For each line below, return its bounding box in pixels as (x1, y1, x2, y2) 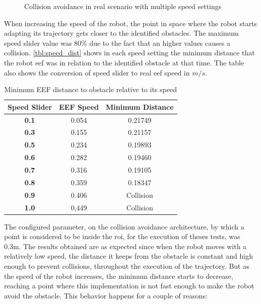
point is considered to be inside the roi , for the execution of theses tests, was (4, 231, 240, 242)
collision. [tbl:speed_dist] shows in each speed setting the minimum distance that (4, 47, 255, 58)
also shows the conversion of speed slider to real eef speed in (4, 67, 190, 78)
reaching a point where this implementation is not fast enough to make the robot (4, 280, 254, 291)
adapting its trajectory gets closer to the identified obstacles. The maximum (4, 28, 239, 38)
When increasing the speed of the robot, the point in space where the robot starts (4, 18, 257, 28)
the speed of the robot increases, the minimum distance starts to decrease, (4, 270, 233, 281)
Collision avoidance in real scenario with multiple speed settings (24, 1, 222, 11)
